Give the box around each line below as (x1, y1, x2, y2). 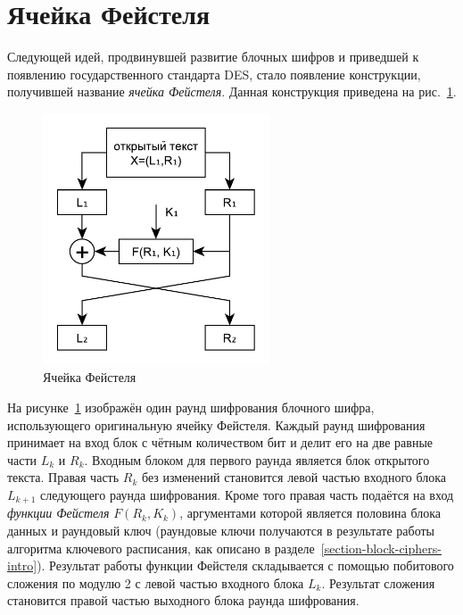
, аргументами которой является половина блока (179, 503, 442, 522)
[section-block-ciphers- (320, 538, 442, 557)
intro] (7, 556, 37, 575)
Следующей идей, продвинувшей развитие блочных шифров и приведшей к (7, 47, 419, 66)
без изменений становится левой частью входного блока (141, 468, 447, 486)
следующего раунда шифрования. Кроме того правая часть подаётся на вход (40, 486, 454, 503)
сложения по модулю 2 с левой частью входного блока (7, 573, 304, 592)
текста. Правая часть (7, 468, 120, 486)
